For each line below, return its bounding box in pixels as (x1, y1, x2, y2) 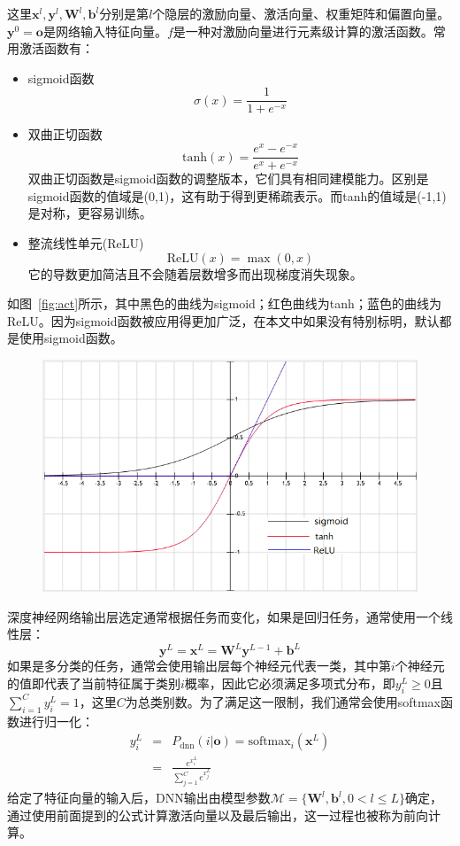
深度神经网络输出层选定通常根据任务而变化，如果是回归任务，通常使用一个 (7, 607, 441, 625)
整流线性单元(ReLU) (27, 233, 144, 252)
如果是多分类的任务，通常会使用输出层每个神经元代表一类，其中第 (7, 656, 391, 675)
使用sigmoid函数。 (19, 329, 123, 347)
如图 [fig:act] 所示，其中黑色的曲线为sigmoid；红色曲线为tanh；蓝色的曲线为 (7, 294, 441, 313)
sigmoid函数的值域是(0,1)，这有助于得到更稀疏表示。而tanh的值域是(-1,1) (27, 186, 447, 205)
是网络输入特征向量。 (42, 21, 167, 40)
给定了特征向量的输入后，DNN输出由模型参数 (7, 788, 271, 807)
